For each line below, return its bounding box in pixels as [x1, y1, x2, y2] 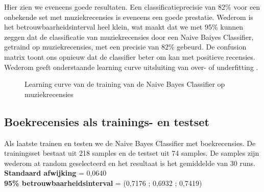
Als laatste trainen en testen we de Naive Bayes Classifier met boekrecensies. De [4, 137, 256, 148]
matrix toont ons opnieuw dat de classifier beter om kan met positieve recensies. [4, 51, 255, 62]
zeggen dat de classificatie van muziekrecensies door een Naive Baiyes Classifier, [4, 31, 254, 42]
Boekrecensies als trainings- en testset [4, 113, 209, 129]
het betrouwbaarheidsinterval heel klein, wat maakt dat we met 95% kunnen [4, 21, 244, 32]
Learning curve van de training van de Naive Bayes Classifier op [25, 79, 225, 89]
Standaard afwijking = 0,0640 [4, 167, 107, 178]
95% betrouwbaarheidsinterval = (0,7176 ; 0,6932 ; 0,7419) [4, 177, 202, 188]
